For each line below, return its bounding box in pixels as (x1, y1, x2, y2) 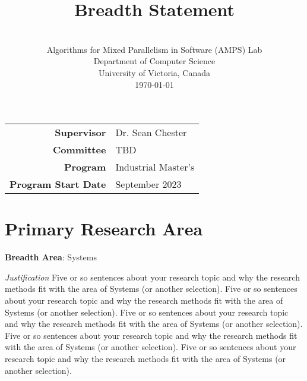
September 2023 (115, 177, 182, 191)
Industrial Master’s (115, 160, 195, 174)
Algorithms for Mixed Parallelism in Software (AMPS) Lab (46, 43, 262, 55)
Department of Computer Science (93, 55, 216, 67)
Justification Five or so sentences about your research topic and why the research (5, 270, 300, 283)
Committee (52, 143, 106, 157)
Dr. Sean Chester (115, 125, 187, 140)
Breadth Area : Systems (5, 251, 97, 263)
